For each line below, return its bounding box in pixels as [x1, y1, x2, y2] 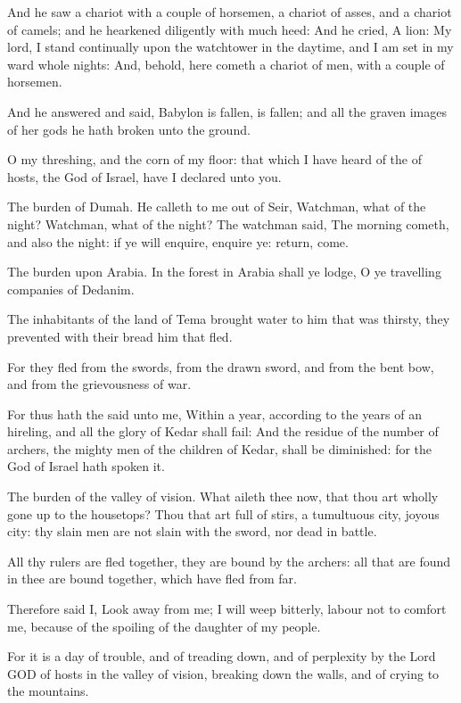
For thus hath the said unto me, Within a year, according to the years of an [7, 404, 422, 423]
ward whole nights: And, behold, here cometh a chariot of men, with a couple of [7, 54, 445, 73]
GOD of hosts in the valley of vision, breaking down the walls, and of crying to [7, 664, 440, 682]
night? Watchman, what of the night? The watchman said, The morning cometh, [7, 214, 449, 233]
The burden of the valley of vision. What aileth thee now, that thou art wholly [7, 487, 439, 506]
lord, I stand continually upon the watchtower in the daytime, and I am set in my [7, 37, 454, 56]
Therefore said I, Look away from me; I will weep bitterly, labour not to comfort [7, 600, 447, 618]
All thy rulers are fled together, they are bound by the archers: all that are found [7, 551, 451, 570]
